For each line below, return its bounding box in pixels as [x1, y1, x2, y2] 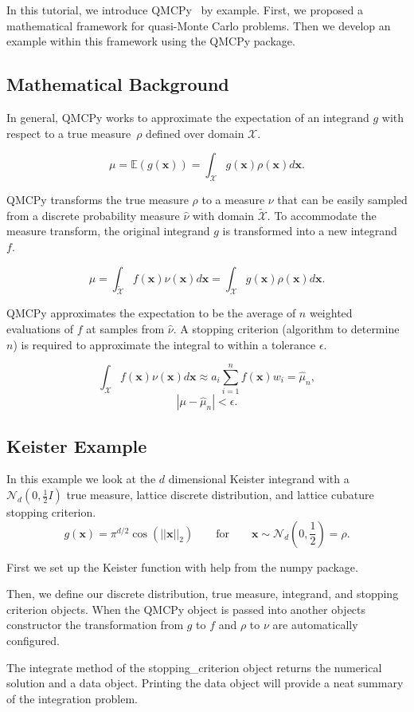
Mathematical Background [6, 72, 229, 96]
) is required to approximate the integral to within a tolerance [13, 336, 316, 352]
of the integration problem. [6, 690, 138, 706]
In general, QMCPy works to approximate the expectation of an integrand [6, 108, 369, 125]
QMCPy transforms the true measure [6, 191, 189, 207]
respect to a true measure [6, 124, 131, 141]
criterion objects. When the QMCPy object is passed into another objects [6, 600, 366, 617]
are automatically [272, 616, 358, 633]
